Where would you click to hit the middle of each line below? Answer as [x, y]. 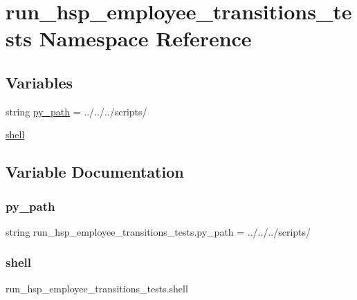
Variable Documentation [95, 172]
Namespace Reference [145, 38]
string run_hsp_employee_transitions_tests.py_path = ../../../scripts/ [158, 231]
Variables [39, 82]
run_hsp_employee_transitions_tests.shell [97, 288]
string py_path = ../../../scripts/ [76, 111]
